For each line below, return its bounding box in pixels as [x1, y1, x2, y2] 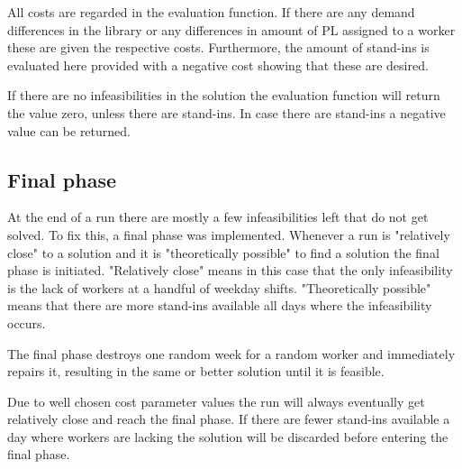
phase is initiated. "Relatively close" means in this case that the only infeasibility [7, 261, 453, 280]
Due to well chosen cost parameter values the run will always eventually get [7, 391, 425, 410]
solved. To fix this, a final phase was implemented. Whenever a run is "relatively [7, 225, 450, 244]
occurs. [7, 313, 46, 332]
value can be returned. [7, 121, 131, 140]
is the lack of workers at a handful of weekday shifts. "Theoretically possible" [7, 278, 431, 297]
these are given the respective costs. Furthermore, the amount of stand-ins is [7, 38, 430, 57]
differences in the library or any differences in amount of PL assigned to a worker [7, 20, 456, 39]
